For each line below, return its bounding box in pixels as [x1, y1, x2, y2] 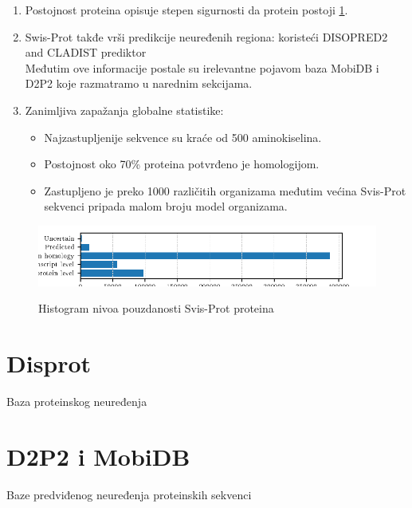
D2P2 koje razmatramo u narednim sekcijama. [25, 75, 253, 92]
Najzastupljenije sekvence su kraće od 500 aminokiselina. [44, 128, 322, 145]
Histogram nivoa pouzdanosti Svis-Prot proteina [38, 300, 274, 317]
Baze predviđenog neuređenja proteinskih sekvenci [6, 486, 252, 502]
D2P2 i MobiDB [6, 439, 190, 472]
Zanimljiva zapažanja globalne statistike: [25, 101, 224, 118]
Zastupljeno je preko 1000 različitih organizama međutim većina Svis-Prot [44, 182, 406, 199]
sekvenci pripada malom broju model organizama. [44, 198, 288, 215]
